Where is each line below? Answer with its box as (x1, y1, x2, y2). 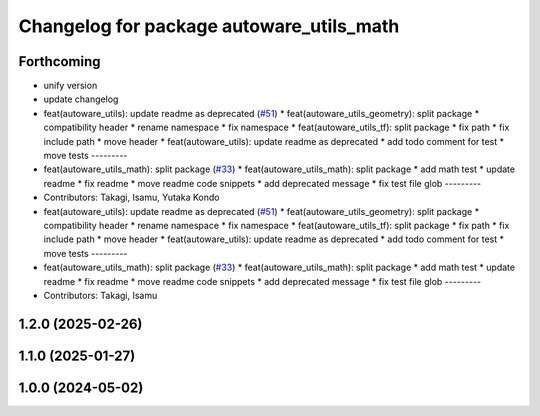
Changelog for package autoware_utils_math (18, 15, 400, 37)
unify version (43, 80, 98, 92)
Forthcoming (18, 53, 101, 70)
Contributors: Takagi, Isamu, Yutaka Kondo (43, 191, 220, 204)
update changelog (43, 93, 119, 105)
